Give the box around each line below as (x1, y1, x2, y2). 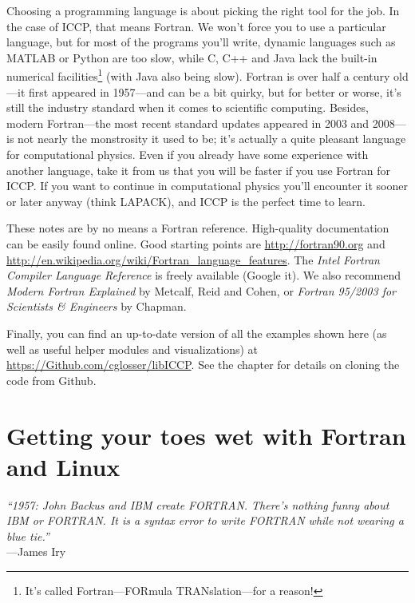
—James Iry (6, 543, 66, 560)
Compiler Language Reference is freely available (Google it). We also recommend (6, 267, 401, 284)
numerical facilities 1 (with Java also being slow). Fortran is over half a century (6, 65, 390, 85)
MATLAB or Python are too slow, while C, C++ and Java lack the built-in (6, 49, 377, 65)
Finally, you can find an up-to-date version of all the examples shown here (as (6, 324, 387, 341)
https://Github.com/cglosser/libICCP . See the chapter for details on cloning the (6, 356, 400, 373)
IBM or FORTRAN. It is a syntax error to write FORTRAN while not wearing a (6, 512, 404, 529)
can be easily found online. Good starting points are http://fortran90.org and (6, 235, 385, 252)
